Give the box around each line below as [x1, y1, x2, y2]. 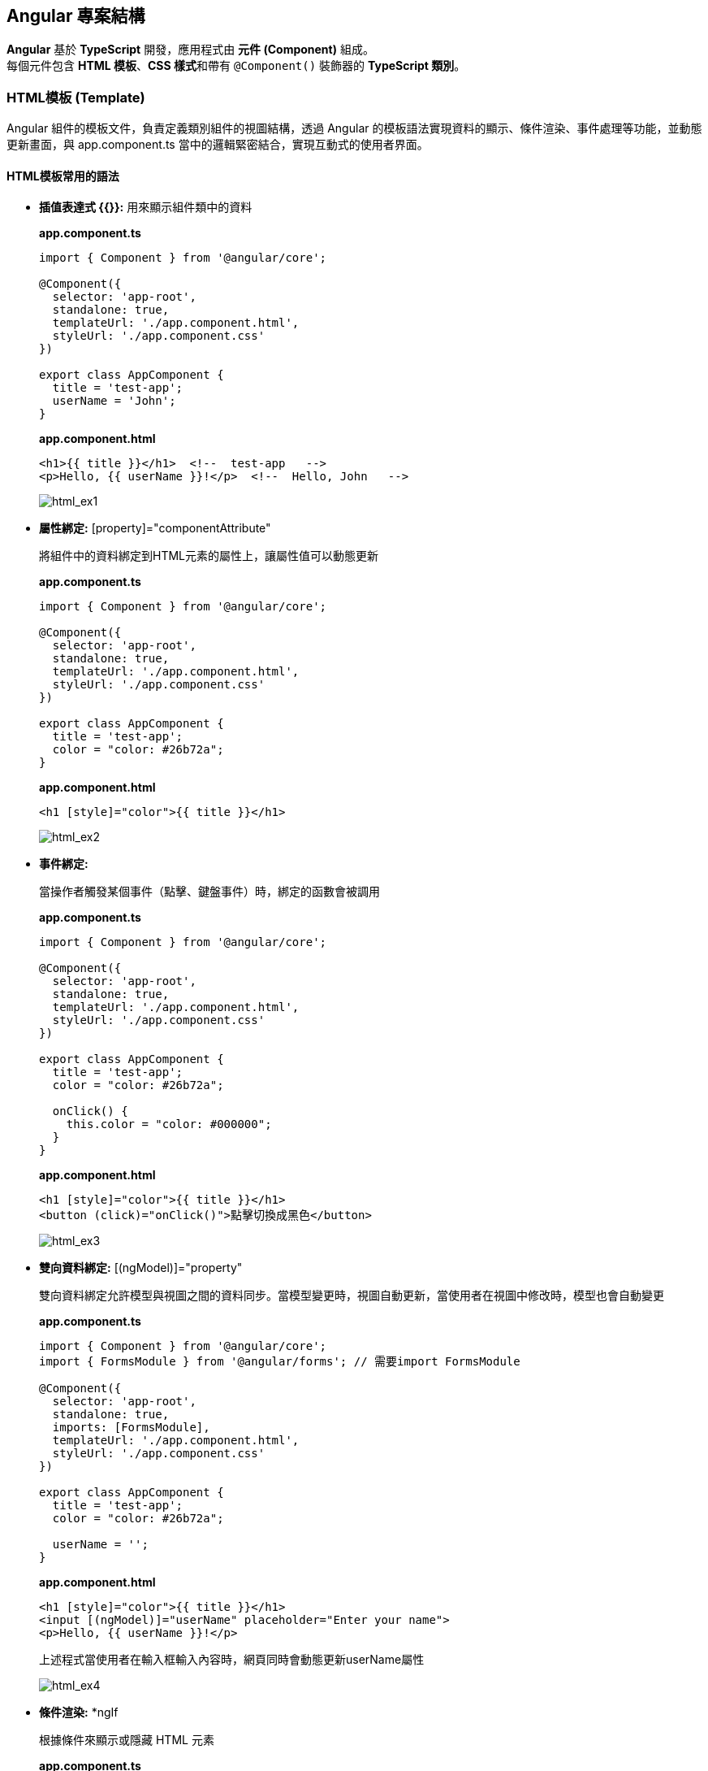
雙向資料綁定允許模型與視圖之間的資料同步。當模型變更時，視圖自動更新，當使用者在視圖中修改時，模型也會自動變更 [39, 1288, 664, 1303]
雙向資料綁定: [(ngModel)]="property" [39, 1261, 243, 1275]
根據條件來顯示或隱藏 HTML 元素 [39, 1733, 214, 1747]
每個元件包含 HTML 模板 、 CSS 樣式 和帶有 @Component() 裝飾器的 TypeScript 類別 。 [6, 59, 466, 73]
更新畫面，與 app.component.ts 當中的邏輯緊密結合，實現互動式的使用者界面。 [6, 137, 429, 152]
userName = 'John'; [52, 394, 176, 408]
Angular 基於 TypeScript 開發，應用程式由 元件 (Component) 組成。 [6, 42, 374, 57]
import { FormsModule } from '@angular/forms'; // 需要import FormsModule [39, 1355, 520, 1369]
